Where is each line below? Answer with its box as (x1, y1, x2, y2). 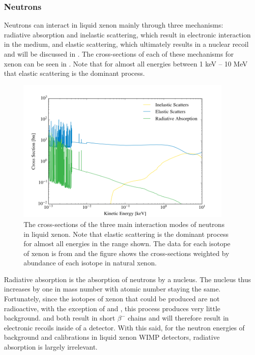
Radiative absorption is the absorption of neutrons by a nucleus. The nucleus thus (4, 274, 251, 284)
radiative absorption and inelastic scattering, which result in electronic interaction (4, 29, 251, 39)
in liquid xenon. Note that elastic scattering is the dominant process (24, 228, 228, 239)
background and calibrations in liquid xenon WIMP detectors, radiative (4, 332, 220, 342)
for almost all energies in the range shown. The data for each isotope (24, 238, 230, 249)
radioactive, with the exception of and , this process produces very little (4, 303, 221, 313)
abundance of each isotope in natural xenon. (24, 258, 157, 268)
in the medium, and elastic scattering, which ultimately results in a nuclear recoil (4, 39, 249, 49)
